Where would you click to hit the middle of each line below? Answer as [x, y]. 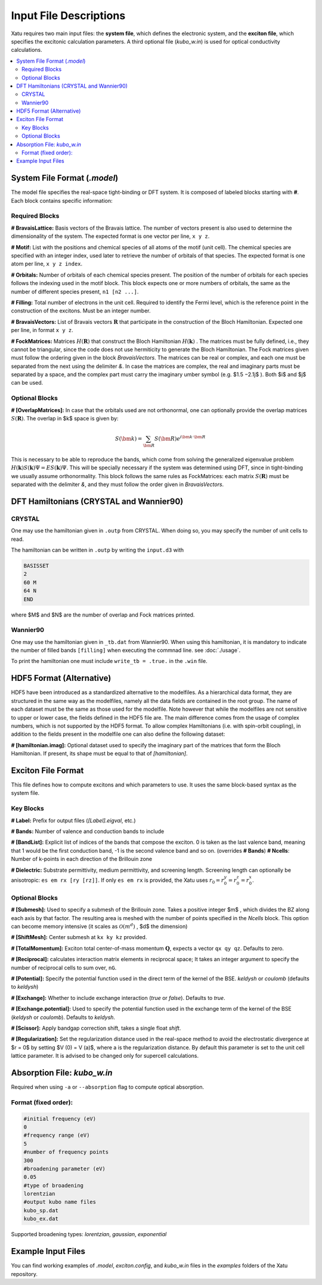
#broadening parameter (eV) [64, 1168]
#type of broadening [53, 1185]
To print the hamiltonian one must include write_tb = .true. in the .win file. [109, 661]
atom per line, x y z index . [47, 264]
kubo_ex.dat [41, 1219]
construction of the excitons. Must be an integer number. [81, 311]
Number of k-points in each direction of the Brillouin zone [81, 859]
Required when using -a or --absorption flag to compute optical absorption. [108, 1087]
